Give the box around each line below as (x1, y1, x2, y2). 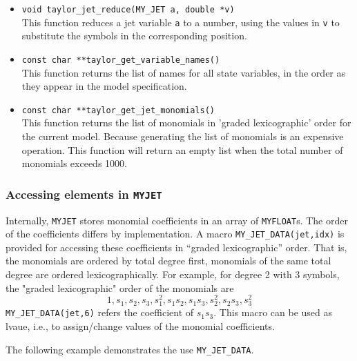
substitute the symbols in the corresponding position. (21, 28, 247, 43)
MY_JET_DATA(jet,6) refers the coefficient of (6, 305, 194, 320)
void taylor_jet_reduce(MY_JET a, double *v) (21, 5, 235, 14)
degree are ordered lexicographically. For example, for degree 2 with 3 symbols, (6, 267, 340, 282)
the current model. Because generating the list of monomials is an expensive (21, 129, 344, 143)
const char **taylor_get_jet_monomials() (21, 105, 215, 115)
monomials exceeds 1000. (21, 156, 127, 170)
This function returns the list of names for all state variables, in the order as (21, 65, 346, 79)
